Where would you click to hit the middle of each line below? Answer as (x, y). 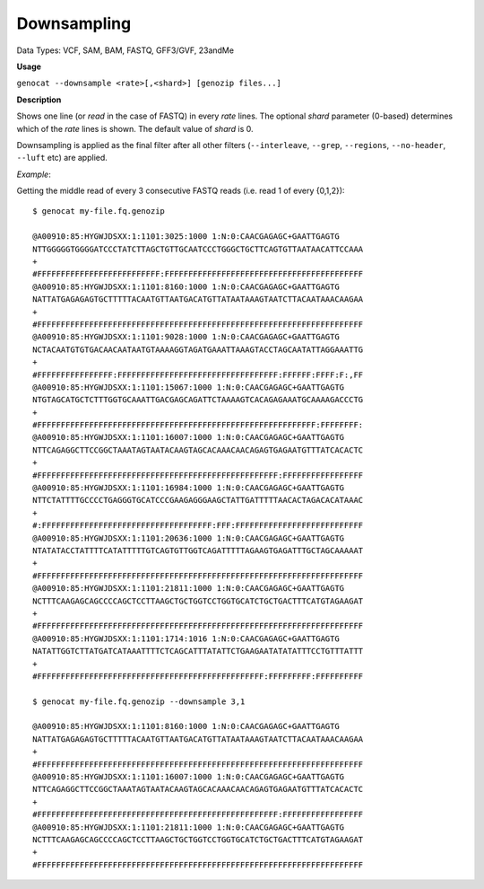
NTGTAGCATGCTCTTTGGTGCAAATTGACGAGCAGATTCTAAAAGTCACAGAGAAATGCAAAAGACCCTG (198, 400)
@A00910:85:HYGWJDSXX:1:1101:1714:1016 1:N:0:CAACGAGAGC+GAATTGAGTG (186, 638)
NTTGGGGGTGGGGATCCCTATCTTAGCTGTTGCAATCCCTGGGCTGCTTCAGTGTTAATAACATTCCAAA (198, 249)
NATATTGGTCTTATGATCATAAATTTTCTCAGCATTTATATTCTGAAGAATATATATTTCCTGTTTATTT (198, 651)
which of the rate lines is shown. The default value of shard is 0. (135, 128)
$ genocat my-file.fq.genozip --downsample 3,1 (139, 701)
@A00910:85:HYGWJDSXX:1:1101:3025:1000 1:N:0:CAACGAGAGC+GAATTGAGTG (186, 237)
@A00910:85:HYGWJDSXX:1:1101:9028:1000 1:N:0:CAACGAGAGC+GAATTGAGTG (186, 337)
